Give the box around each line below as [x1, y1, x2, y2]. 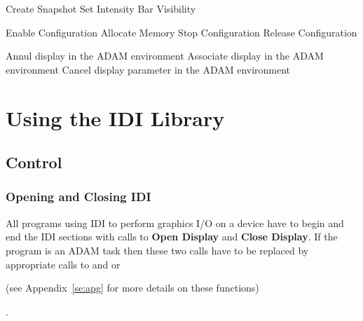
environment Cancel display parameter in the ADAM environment [6, 62, 291, 76]
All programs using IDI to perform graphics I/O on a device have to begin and [6, 215, 344, 230]
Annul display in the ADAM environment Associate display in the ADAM [6, 48, 324, 63]
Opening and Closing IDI [6, 188, 151, 205]
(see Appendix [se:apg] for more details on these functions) [6, 280, 259, 295]
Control [6, 151, 62, 173]
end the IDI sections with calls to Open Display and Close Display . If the [6, 229, 338, 244]
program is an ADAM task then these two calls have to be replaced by [6, 243, 309, 257]
